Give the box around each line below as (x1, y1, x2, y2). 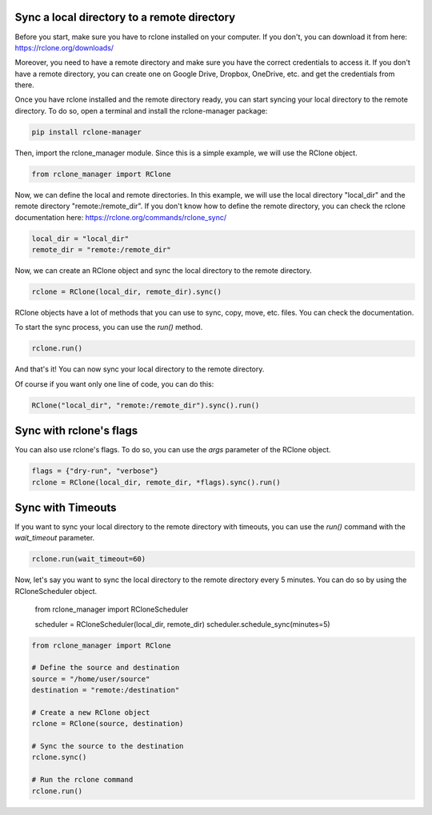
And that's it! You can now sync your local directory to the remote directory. (14, 364, 265, 374)
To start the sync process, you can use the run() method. (14, 323, 203, 332)
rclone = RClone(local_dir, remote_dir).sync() (31, 287, 222, 296)
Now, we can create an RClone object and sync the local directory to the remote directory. (14, 265, 312, 275)
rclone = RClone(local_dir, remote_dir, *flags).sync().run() (31, 477, 281, 487)
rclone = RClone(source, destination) (31, 719, 184, 729)
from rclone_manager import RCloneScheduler (34, 604, 189, 614)
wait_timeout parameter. (14, 533, 95, 543)
